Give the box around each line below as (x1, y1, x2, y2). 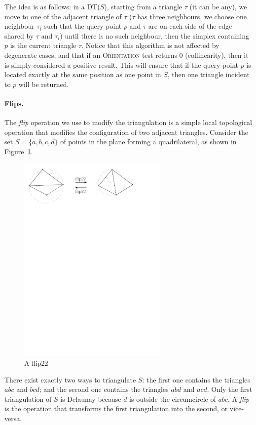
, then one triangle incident (167, 69, 250, 80)
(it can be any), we (189, 1, 247, 11)
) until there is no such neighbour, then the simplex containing (60, 30, 250, 41)
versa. (4, 413, 22, 424)
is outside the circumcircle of (129, 393, 216, 404)
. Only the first (207, 384, 253, 394)
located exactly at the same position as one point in (4, 69, 161, 80)
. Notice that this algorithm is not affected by (81, 40, 219, 50)
